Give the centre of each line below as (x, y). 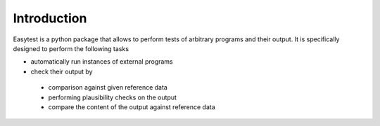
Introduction (50, 18)
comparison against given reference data (108, 87)
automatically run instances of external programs (102, 62)
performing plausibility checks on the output (113, 97)
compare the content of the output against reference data (132, 107)
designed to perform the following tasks (71, 48)
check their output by (62, 71)
